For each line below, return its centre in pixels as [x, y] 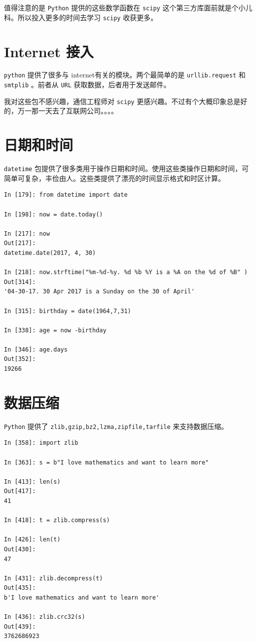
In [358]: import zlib [41, 443]
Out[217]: [20, 243]
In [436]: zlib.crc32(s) [45, 617]
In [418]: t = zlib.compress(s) [57, 520]
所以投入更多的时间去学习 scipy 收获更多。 [88, 17]
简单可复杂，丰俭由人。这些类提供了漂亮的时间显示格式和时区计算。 [114, 178]
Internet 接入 [49, 51]
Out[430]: [20, 549]
